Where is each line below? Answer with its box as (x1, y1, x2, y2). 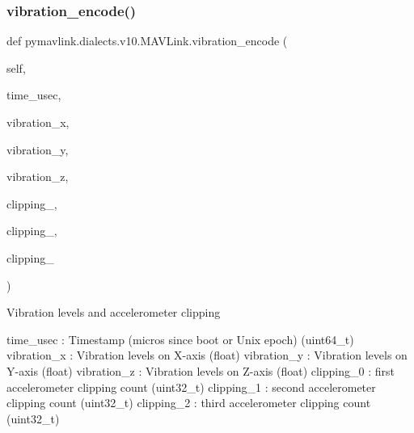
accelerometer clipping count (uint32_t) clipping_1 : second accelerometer (6, 378, 376, 395)
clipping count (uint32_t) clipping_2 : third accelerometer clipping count (6, 394, 371, 411)
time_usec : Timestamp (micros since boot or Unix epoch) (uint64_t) (6, 330, 354, 347)
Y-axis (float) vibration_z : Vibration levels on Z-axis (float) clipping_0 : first (6, 362, 395, 379)
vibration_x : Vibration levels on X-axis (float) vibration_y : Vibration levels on (6, 347, 408, 364)
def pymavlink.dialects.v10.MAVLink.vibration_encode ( (6, 32, 288, 49)
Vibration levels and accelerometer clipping (6, 304, 221, 321)
